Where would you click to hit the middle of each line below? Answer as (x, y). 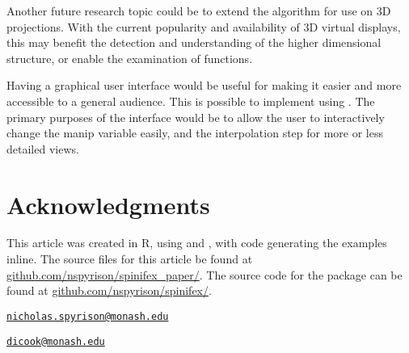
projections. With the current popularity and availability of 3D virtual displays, (204, 26)
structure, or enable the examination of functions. (130, 58)
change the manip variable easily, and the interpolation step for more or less (195, 133)
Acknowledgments (108, 204)
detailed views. (43, 148)
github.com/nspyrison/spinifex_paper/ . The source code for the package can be (204, 274)
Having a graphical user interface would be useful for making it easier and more (204, 85)
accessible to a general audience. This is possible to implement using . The (191, 101)
